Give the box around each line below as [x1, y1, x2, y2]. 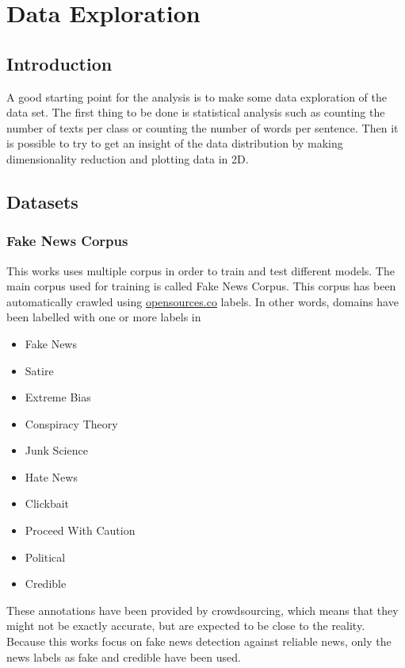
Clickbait [25, 495, 70, 512]
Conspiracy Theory [25, 415, 118, 432]
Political [25, 548, 66, 565]
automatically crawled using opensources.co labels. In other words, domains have [6, 293, 399, 309]
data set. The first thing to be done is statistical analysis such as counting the [6, 104, 385, 121]
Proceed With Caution [25, 522, 136, 539]
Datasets [6, 189, 78, 213]
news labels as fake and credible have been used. [6, 648, 241, 665]
